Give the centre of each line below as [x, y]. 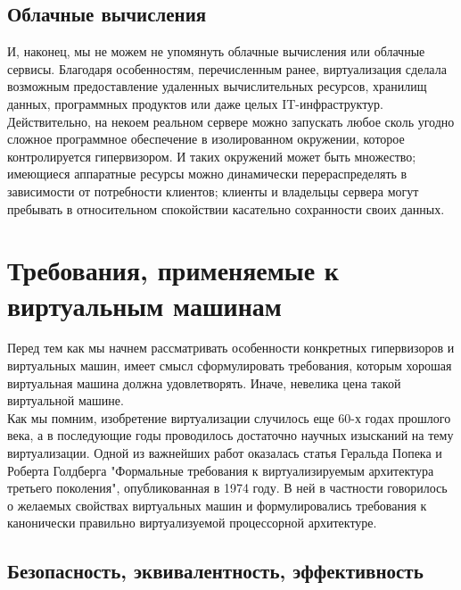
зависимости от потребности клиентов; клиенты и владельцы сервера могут [213, 191]
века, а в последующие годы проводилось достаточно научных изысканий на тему [230, 435]
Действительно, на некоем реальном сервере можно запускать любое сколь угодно [231, 121]
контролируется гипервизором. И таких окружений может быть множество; [212, 156]
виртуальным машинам [144, 305]
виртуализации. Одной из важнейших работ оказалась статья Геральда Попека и [225, 453]
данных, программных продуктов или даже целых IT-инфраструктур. [195, 103]
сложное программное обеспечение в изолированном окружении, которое [206, 139]
